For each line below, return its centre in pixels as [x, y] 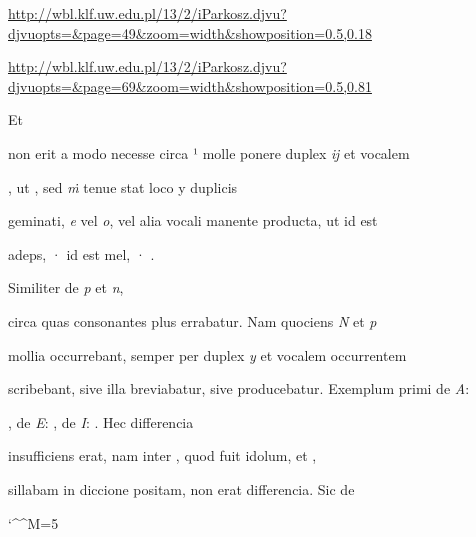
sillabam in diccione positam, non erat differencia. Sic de [181, 488]
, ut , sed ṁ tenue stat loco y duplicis [123, 186]
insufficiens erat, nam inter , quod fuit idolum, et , [162, 455]
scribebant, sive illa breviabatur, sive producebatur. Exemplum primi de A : [239, 388]
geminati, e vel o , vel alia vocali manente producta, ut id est [193, 220]
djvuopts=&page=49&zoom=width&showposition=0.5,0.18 [190, 32]
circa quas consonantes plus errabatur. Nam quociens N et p [192, 320]
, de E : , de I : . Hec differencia [101, 421]
